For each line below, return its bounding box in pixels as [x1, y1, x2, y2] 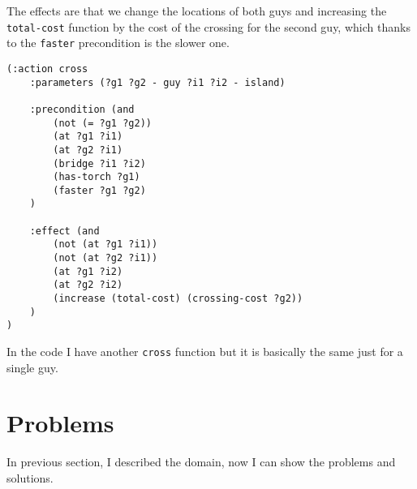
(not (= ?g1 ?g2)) [53, 117, 152, 129]
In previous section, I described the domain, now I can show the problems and [6, 453, 396, 470]
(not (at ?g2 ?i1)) [53, 252, 158, 264]
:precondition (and [29, 103, 135, 115]
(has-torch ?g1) [53, 171, 140, 183]
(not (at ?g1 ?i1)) [53, 238, 158, 251]
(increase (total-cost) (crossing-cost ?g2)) [53, 293, 303, 305]
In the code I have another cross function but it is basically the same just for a [6, 343, 403, 360]
